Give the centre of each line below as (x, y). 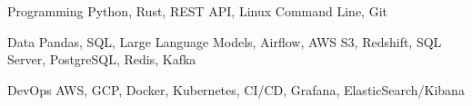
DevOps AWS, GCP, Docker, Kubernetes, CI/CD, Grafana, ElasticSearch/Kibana (236, 89)
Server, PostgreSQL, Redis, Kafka (102, 59)
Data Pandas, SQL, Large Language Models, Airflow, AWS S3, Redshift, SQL (225, 41)
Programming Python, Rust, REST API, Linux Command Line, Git (197, 11)
